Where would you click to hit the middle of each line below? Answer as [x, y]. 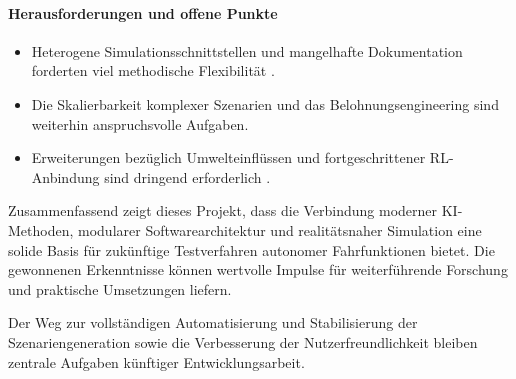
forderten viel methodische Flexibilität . [153, 70]
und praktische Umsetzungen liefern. [120, 288]
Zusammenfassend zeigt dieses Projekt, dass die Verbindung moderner [223, 210]
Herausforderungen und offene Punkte [143, 12]
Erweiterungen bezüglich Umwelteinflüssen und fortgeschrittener [228, 157]
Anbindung [65, 176]
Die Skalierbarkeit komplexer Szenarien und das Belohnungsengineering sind [265, 103]
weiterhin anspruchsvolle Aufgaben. [140, 123]
